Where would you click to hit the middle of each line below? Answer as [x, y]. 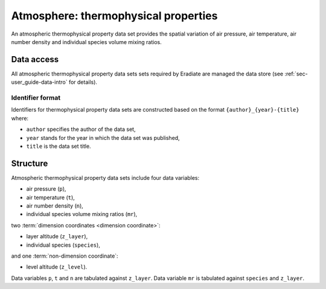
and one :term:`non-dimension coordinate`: [65, 256]
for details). [83, 82]
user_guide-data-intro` [39, 82]
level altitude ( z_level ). [57, 267]
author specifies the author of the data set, [81, 129]
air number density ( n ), [55, 206]
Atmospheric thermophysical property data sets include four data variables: [105, 177]
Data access [35, 59]
